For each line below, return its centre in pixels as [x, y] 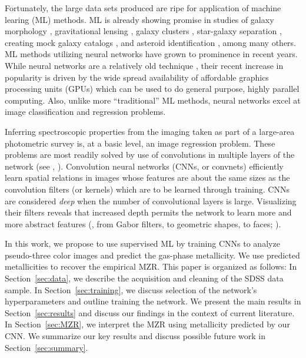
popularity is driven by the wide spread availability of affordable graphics [137, 77]
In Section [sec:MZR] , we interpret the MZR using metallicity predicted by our [147, 324]
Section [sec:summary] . [46, 347]
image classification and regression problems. [85, 112]
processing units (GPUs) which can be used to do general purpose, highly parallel [152, 89]
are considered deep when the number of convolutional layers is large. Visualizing [151, 200]
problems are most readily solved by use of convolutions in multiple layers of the [150, 155]
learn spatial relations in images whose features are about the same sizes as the [147, 178]
